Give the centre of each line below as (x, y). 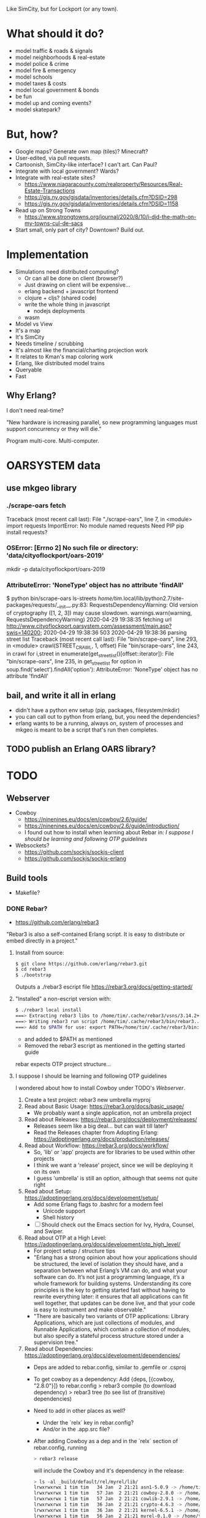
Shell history (59, 1217)
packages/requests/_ (33, 605)
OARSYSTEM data (54, 465)
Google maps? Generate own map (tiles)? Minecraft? (82, 151)
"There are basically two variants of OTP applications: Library (111, 1316)
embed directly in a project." (42, 941)
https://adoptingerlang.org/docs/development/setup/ (91, 1198)
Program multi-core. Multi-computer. (53, 441)
